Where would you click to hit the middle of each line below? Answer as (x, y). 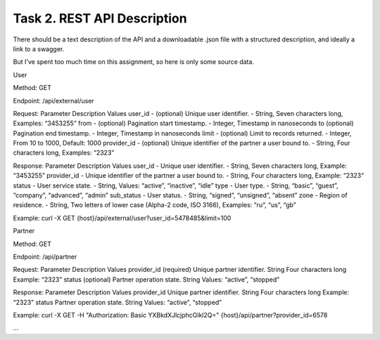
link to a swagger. (39, 48)
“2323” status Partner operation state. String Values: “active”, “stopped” (118, 302)
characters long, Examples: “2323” (64, 153)
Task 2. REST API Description (100, 18)
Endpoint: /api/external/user (53, 100)
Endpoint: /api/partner (45, 256)
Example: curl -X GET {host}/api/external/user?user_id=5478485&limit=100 (122, 218)
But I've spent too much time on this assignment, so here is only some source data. (134, 62)
